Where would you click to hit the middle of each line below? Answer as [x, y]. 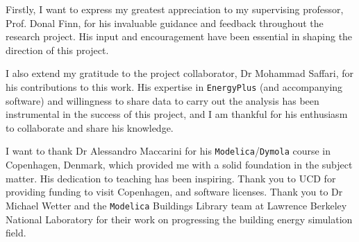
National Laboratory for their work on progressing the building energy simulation [179, 219]
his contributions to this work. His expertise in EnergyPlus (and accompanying [174, 86]
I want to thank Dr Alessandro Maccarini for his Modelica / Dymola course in [168, 151]
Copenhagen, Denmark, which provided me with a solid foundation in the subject [179, 165]
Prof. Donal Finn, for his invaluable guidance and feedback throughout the [165, 23]
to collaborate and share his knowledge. [90, 127]
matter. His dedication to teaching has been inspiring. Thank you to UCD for [171, 178]
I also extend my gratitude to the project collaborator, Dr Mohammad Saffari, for [180, 73]
